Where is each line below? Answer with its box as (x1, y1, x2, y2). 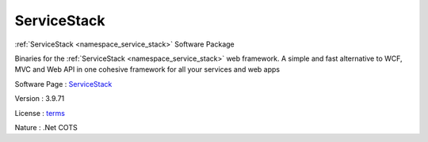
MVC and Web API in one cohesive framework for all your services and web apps (14, 65, 281, 74)
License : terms (14, 108, 65, 118)
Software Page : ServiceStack (14, 79, 113, 88)
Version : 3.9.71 (14, 94, 65, 103)
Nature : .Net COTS (14, 122, 78, 132)
